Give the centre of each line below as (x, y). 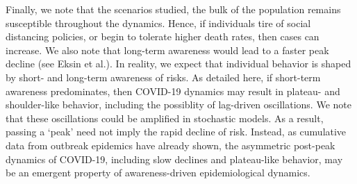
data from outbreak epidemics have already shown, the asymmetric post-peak (171, 145)
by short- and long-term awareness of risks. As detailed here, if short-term (163, 77)
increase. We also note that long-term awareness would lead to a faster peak (167, 50)
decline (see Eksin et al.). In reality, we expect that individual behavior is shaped (178, 64)
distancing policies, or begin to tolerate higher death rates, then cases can (163, 36)
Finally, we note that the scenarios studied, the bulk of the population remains (173, 9)
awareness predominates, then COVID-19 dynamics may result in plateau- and (173, 91)
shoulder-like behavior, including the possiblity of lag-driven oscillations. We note (178, 104)
